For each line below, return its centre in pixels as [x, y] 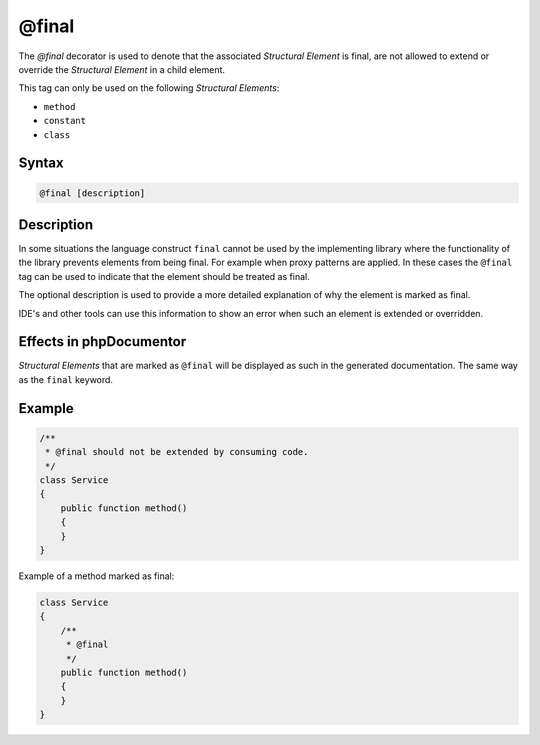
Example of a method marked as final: [96, 576]
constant [65, 121]
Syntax [41, 163]
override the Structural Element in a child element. [121, 69]
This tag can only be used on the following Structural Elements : [149, 88]
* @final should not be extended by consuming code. [177, 452]
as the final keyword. [66, 379]
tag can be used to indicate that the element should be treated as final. [164, 276]
